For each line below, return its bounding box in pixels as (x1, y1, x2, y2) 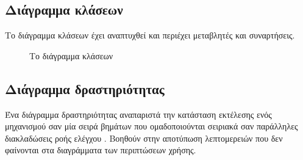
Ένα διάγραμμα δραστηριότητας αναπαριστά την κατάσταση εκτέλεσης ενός (5, 107, 272, 120)
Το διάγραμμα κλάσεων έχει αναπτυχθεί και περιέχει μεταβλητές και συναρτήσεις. (5, 29, 295, 42)
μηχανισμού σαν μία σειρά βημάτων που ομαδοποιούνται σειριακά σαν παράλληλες (5, 120, 298, 133)
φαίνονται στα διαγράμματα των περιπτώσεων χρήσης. (5, 144, 196, 156)
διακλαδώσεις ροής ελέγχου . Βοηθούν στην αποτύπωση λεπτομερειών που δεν (5, 131, 283, 144)
